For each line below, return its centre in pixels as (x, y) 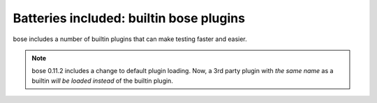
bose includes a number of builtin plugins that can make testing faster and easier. (130, 39)
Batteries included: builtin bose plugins (129, 18)
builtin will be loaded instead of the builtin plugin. (103, 81)
